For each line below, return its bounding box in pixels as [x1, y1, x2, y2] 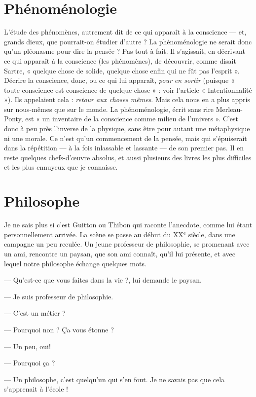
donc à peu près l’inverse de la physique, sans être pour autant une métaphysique [4, 123, 250, 134]
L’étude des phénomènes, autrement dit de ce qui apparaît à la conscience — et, [4, 27, 247, 37]
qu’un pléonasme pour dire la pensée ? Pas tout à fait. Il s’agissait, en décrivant [4, 46, 245, 56]
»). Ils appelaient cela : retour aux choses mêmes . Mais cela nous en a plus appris [4, 94, 250, 105]
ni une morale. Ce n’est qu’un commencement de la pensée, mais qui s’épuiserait [4, 133, 247, 143]
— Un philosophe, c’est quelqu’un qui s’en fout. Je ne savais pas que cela [4, 374, 225, 384]
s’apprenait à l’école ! [4, 384, 69, 394]
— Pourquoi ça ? [4, 358, 55, 368]
